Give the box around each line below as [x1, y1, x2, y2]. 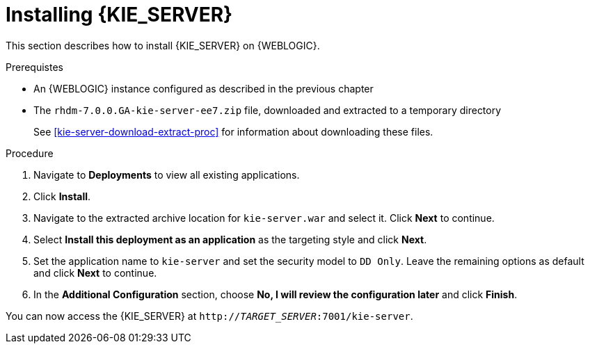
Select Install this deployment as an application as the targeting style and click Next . [33, 233, 427, 245]
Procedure [6, 147, 54, 159]
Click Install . [33, 190, 91, 202]
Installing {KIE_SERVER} [6, 3, 233, 26]
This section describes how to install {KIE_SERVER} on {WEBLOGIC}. [6, 39, 320, 51]
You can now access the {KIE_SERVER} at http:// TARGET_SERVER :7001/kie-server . [6, 309, 413, 322]
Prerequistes [6, 60, 63, 73]
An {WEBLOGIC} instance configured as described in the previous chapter [33, 82, 374, 95]
